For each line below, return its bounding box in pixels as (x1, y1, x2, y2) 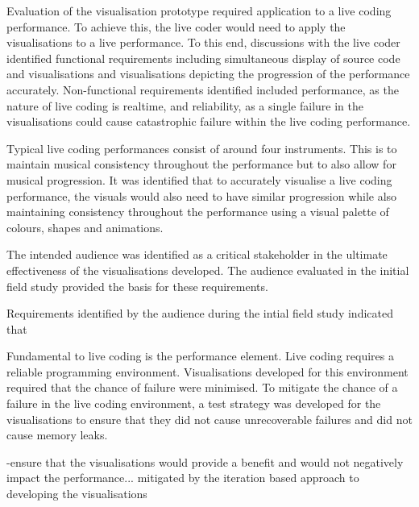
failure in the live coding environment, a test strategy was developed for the (6, 395, 381, 412)
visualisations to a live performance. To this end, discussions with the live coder (6, 34, 400, 51)
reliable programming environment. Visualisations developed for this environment (6, 363, 409, 380)
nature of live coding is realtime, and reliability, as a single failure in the (6, 97, 363, 114)
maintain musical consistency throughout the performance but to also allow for (6, 156, 396, 172)
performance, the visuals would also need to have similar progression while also (6, 187, 397, 204)
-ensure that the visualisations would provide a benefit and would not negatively (6, 453, 404, 470)
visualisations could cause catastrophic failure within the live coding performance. (6, 113, 411, 130)
